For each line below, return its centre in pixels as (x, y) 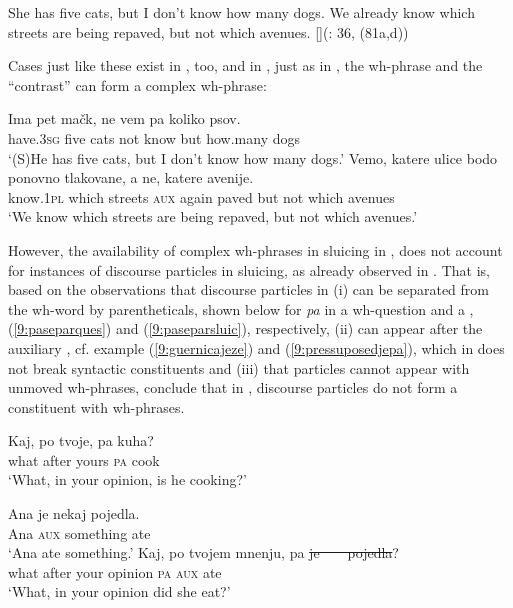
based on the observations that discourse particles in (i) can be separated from (248, 289)
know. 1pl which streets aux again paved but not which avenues (201, 196)
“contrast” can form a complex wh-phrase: (137, 84)
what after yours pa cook (84, 459)
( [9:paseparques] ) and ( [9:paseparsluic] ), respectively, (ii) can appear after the (245, 328)
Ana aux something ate (79, 532)
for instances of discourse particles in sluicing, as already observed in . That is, (249, 269)
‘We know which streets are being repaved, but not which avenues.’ (213, 216)
